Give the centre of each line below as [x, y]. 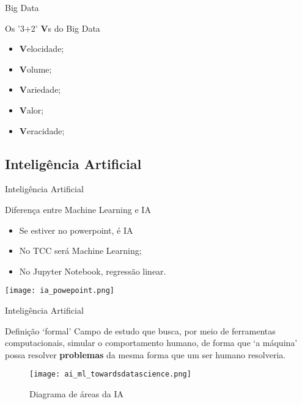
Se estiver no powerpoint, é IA [76, 230]
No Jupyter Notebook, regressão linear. [93, 271]
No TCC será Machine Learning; [80, 251]
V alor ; [31, 110]
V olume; [35, 69]
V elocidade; [42, 49]
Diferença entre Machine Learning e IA [78, 209]
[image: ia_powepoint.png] [60, 291]
